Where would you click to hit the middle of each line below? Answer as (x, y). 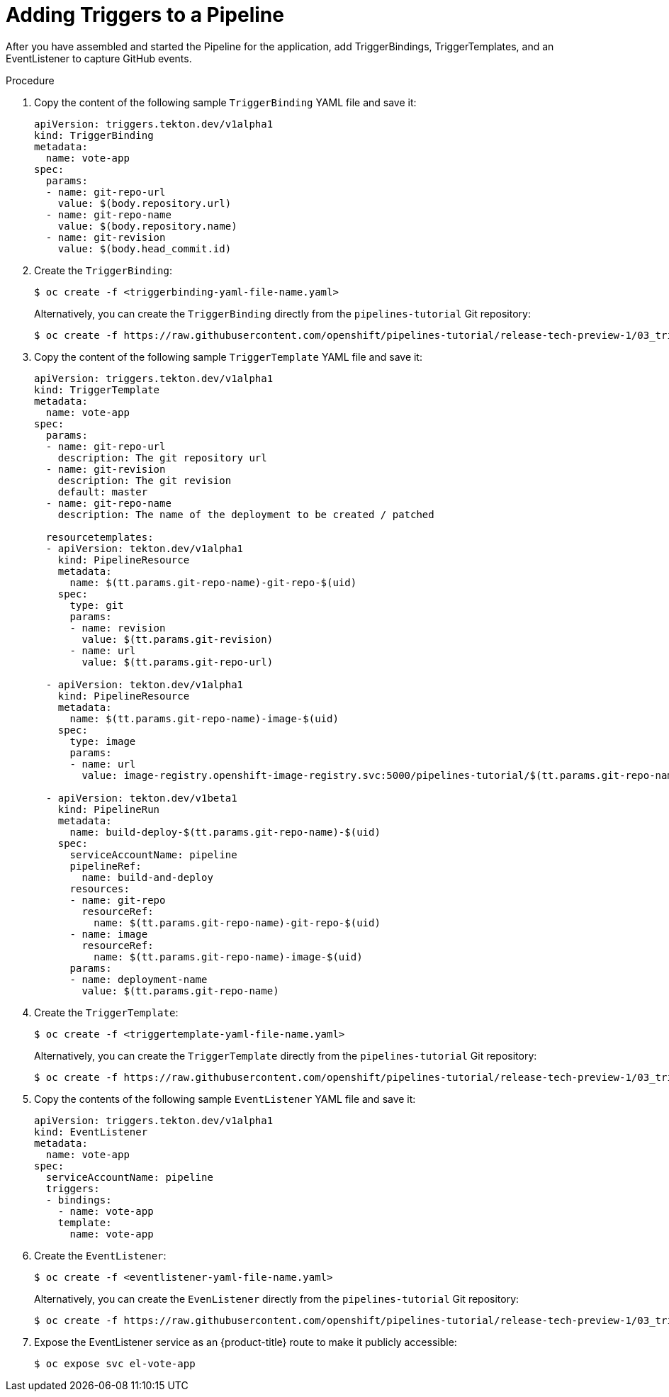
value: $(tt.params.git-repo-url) (178, 662)
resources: (100, 888)
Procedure (30, 80)
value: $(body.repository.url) (145, 203)
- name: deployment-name (139, 979)
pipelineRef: (106, 866)
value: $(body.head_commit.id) (145, 248)
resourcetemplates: (100, 537)
